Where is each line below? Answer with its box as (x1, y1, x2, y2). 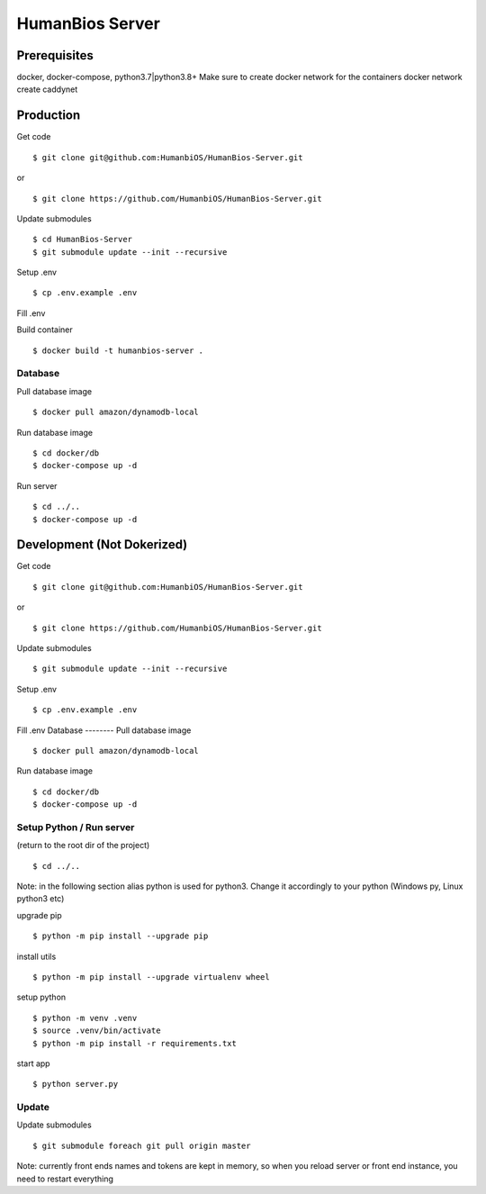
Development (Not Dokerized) (16, 537, 188, 553)
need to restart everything (16, 1173, 114, 1184)
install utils (16, 951, 57, 962)
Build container (16, 324, 73, 335)
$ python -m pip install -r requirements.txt (32, 1038, 238, 1048)
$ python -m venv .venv (32, 1013, 138, 1023)
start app (16, 1058, 50, 1069)
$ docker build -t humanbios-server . (32, 345, 204, 356)
